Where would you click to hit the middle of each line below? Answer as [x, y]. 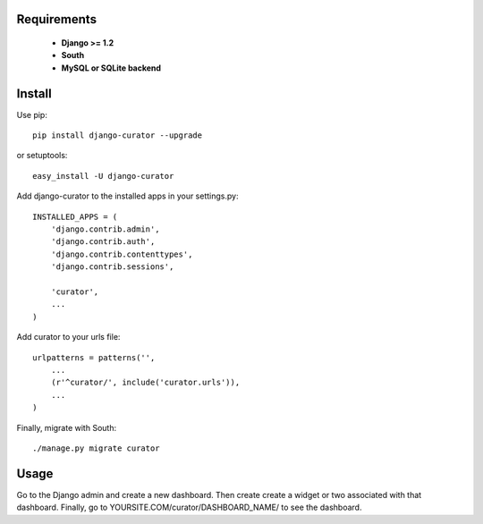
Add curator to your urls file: [68, 337]
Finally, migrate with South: [66, 427]
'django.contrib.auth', [103, 242]
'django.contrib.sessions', [112, 267]
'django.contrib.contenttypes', [122, 254]
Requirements [57, 19]
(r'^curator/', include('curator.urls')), [145, 383]
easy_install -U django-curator [103, 176]
